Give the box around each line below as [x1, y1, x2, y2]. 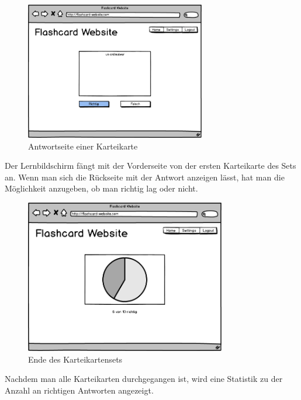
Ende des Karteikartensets [28, 353, 123, 365]
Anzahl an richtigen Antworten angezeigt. [5, 384, 154, 396]
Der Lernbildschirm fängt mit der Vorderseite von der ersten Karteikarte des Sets [5, 159, 296, 172]
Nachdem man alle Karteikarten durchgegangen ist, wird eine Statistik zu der [5, 373, 283, 385]
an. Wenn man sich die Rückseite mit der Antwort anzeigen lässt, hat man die [5, 171, 285, 183]
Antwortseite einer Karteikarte [28, 140, 138, 152]
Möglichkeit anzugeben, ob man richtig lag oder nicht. [5, 182, 198, 194]
